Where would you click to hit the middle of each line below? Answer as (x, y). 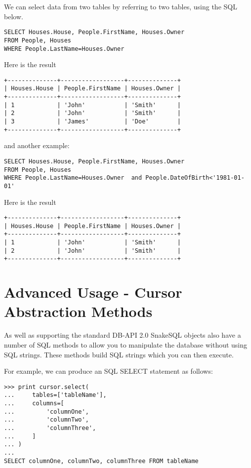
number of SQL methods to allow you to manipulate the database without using (126, 345)
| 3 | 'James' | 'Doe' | (92, 122)
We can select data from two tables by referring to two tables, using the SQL (121, 6)
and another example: (37, 145)
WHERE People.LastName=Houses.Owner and (73, 178)
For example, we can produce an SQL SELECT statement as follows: (108, 371)
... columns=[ (34, 404)
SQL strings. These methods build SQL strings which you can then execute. (119, 354)
